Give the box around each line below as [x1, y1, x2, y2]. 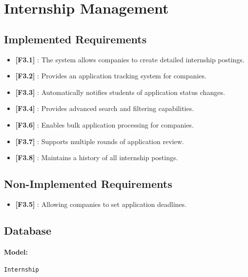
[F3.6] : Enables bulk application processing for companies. [15, 119, 194, 129]
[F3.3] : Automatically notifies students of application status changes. [15, 87, 225, 97]
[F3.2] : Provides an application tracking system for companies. [15, 71, 207, 81]
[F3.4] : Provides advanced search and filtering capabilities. [15, 103, 194, 113]
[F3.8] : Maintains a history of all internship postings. [15, 152, 178, 163]
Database [4, 222, 52, 238]
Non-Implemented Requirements [4, 176, 172, 191]
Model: [4, 246, 28, 257]
